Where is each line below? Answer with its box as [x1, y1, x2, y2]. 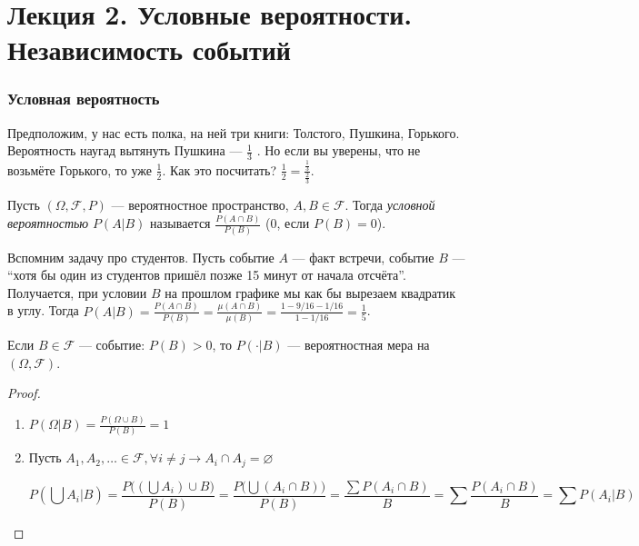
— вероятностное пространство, [111, 195, 289, 214]
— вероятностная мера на [287, 334, 430, 353]
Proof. [7, 383, 41, 402]
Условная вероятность [7, 87, 160, 110]
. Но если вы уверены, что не [256, 141, 421, 160]
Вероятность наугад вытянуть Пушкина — [7, 141, 243, 160]
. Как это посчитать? [162, 160, 277, 179]
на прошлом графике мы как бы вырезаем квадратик [165, 283, 456, 302]
